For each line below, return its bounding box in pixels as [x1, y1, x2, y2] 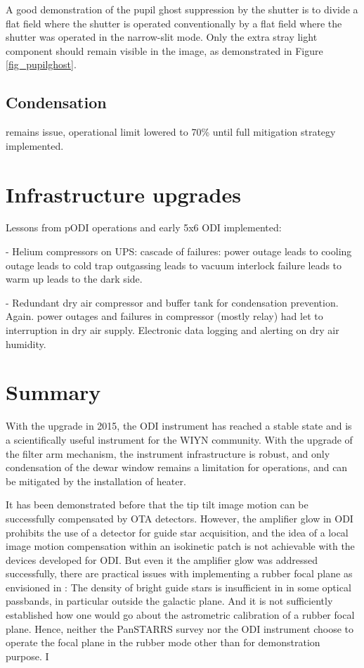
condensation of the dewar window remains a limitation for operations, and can [6, 460, 348, 475]
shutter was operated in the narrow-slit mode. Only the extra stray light [6, 30, 318, 44]
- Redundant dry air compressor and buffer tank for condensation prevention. [6, 295, 339, 309]
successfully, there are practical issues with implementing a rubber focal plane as [6, 566, 353, 581]
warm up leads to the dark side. [6, 271, 143, 286]
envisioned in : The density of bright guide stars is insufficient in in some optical [6, 579, 351, 594]
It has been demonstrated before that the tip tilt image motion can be [6, 497, 308, 512]
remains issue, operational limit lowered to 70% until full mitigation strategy [6, 124, 336, 139]
